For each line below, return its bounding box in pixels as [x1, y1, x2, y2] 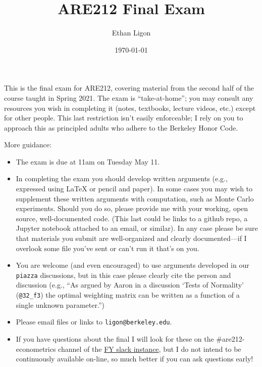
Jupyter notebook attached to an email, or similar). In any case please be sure [16, 223, 258, 233]
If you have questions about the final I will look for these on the [16, 333, 214, 344]
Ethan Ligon [112, 27, 151, 38]
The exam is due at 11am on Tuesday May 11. [16, 156, 160, 167]
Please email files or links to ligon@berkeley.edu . [16, 316, 172, 327]
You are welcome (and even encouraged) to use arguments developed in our [16, 260, 249, 270]
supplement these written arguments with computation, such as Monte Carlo [16, 193, 254, 203]
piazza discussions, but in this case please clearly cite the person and [16, 269, 231, 280]
